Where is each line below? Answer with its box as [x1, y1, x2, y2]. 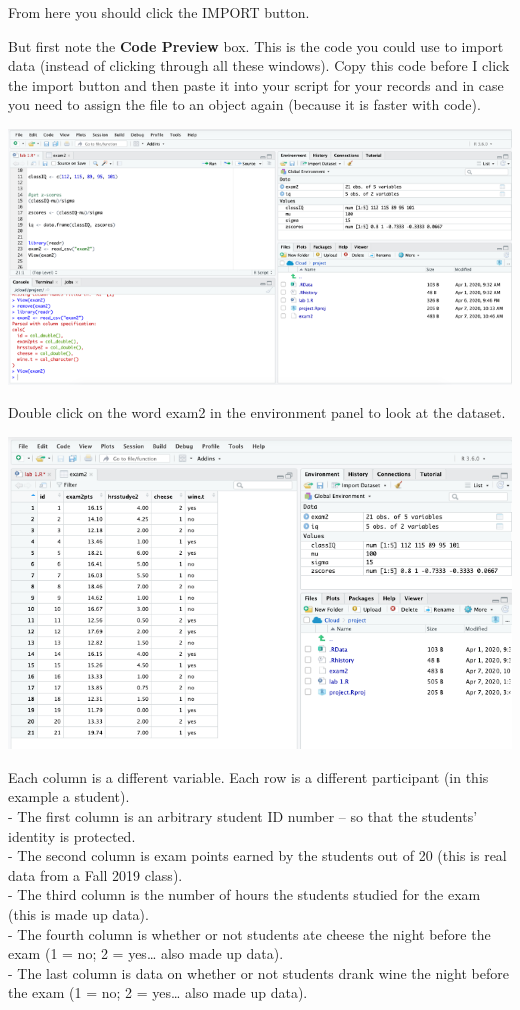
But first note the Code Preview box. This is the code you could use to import [8, 35, 504, 56]
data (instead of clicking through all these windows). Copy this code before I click [8, 55, 510, 76]
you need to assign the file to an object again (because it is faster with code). [8, 94, 481, 115]
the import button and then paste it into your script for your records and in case [8, 74, 504, 95]
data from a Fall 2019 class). [8, 864, 183, 885]
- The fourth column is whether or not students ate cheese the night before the [8, 923, 491, 944]
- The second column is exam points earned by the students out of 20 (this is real [8, 845, 507, 866]
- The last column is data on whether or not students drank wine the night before [8, 962, 509, 983]
